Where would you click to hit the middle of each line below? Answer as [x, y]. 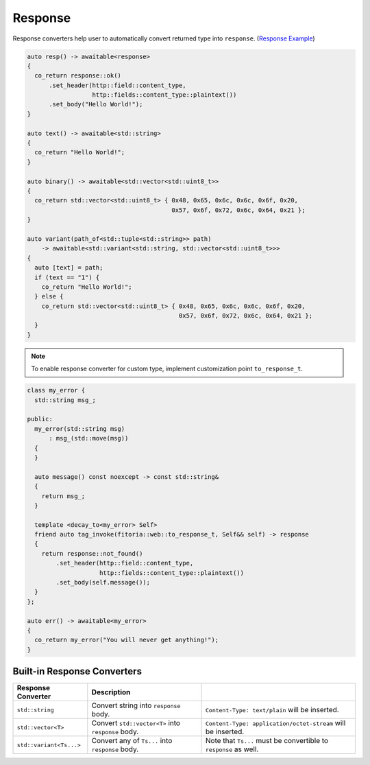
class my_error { [56, 390]
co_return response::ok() [78, 76]
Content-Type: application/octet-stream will [275, 723]
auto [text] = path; [69, 268]
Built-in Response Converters [77, 671]
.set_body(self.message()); [103, 582]
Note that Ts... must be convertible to [267, 741]
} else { [49, 296]
